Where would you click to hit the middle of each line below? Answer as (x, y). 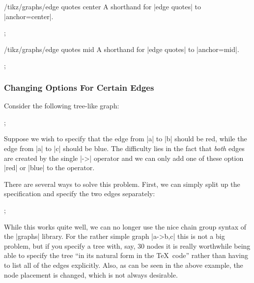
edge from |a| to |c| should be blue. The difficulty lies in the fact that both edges (124, 148)
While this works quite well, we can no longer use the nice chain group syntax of (125, 226)
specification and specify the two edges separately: (80, 193)
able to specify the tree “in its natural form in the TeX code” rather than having (126, 255)
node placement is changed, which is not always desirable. (91, 274)
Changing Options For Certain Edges (79, 87)
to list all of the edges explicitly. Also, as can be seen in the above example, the (124, 265)
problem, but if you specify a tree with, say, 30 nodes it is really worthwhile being (127, 245)
